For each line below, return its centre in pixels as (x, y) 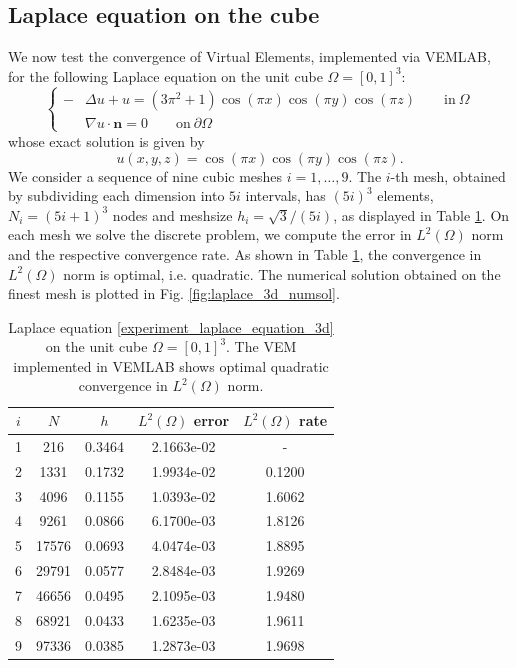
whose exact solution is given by (106, 140)
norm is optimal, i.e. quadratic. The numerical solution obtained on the (282, 273)
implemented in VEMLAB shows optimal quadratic (171, 365)
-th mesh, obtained (448, 175)
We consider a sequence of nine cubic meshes (145, 175)
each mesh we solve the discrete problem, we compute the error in (210, 234)
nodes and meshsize (172, 214)
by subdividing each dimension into (116, 195)
